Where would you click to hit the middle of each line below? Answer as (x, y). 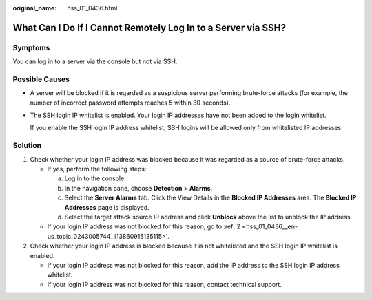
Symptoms (31, 47)
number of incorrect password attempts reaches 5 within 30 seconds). (130, 103)
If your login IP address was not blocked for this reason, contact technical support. (165, 284)
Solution (27, 146)
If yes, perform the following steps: (97, 169)
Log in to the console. (95, 178)
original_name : (35, 8)
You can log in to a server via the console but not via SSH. (95, 61)
